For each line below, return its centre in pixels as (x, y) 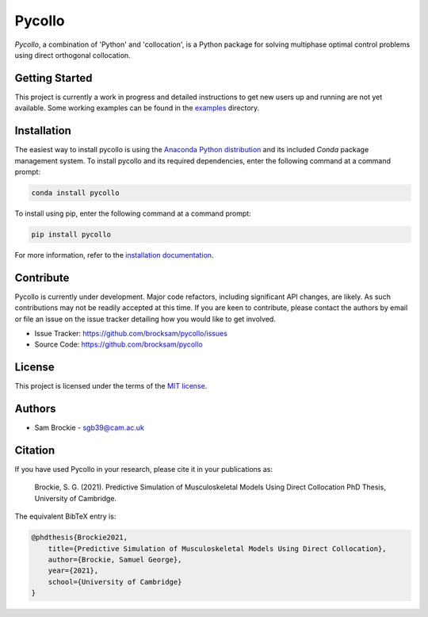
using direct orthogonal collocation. (73, 55)
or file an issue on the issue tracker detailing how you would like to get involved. (145, 319)
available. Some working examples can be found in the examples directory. (137, 108)
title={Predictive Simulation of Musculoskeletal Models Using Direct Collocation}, (218, 548)
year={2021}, (73, 571)
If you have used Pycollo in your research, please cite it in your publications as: (144, 469)
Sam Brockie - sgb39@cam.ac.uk (89, 427)
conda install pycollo (75, 193)
